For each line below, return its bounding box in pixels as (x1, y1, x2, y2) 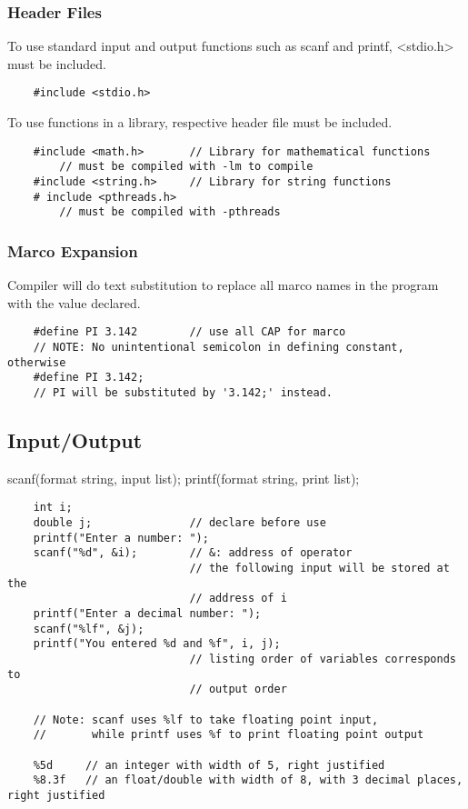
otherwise (7, 355, 66, 369)
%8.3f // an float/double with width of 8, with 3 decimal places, (33, 774, 463, 787)
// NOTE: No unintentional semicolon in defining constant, (33, 341, 404, 354)
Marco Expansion (7, 239, 138, 262)
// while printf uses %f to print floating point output (33, 728, 424, 742)
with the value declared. (7, 293, 141, 312)
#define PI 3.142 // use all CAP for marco (33, 325, 346, 339)
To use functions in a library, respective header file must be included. (7, 113, 393, 132)
